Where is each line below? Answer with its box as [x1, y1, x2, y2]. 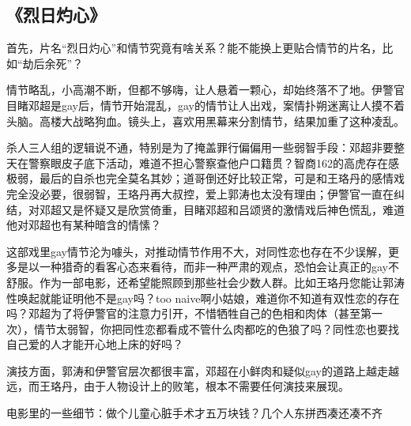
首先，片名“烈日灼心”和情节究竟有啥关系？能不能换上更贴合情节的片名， [6, 40, 383, 56]
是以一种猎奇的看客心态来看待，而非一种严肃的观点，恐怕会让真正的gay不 [17, 258, 399, 275]
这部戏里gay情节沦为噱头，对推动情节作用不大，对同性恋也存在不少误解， [6, 243, 388, 259]
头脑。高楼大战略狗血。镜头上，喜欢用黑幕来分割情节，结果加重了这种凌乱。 [6, 112, 405, 129]
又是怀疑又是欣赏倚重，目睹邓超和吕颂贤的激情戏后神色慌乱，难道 [61, 201, 405, 217]
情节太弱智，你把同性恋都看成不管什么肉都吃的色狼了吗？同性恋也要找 [33, 320, 399, 337]
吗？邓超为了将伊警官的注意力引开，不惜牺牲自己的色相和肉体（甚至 [6, 305, 360, 322]
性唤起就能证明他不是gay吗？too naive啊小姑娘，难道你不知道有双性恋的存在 [6, 289, 400, 306]
